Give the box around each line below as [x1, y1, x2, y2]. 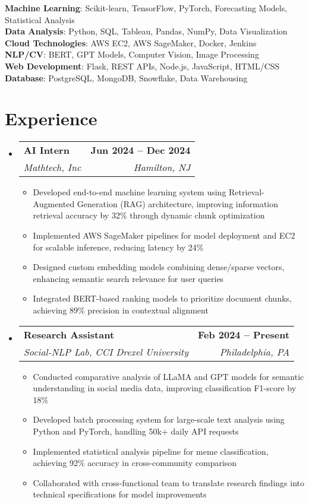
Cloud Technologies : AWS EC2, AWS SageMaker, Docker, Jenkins [5, 36, 257, 49]
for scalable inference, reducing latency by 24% [33, 240, 204, 253]
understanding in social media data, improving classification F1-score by [33, 382, 297, 394]
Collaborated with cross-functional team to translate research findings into [33, 476, 304, 489]
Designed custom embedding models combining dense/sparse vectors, [33, 261, 285, 273]
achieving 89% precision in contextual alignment [33, 304, 209, 316]
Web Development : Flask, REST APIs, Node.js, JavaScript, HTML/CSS [5, 59, 280, 72]
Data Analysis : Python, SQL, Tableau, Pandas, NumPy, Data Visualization [5, 25, 288, 37]
